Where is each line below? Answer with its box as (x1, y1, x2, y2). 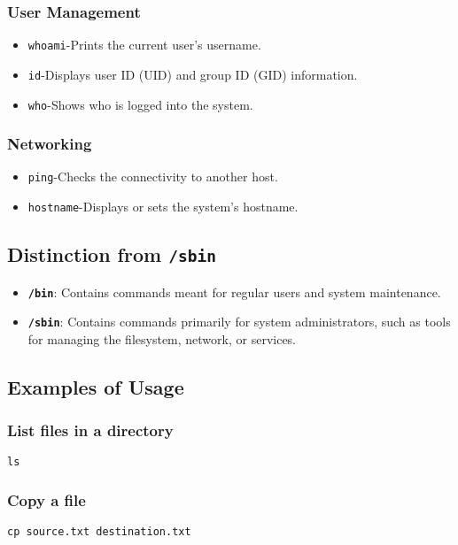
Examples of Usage (7, 372, 184, 400)
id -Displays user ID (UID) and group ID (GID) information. (27, 65, 358, 83)
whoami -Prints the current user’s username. (27, 35, 261, 54)
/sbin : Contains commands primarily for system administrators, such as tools (27, 312, 451, 331)
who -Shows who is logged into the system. (27, 95, 253, 113)
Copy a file (7, 488, 86, 510)
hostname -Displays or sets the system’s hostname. (27, 197, 299, 216)
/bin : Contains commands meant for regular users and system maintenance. (27, 282, 441, 301)
